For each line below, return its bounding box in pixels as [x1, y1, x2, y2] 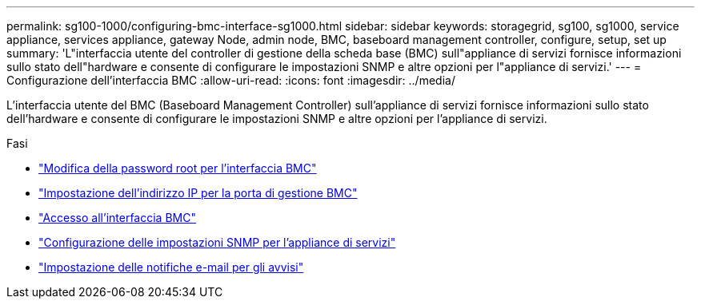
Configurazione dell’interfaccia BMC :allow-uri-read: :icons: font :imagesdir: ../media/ [6, 73, 455, 87]
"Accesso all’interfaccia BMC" [38, 211, 196, 224]
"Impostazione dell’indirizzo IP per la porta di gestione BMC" [38, 186, 358, 200]
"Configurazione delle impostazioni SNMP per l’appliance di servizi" [38, 236, 396, 249]
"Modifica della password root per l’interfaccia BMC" [38, 161, 317, 175]
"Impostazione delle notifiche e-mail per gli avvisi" [38, 260, 304, 274]
